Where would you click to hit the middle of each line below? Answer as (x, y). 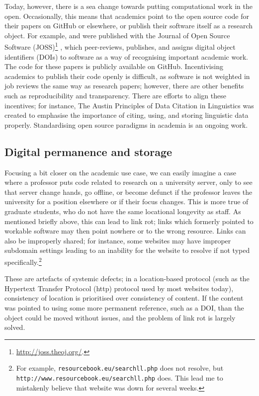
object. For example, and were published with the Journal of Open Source (117, 35)
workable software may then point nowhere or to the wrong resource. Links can (125, 231)
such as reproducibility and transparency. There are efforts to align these (115, 95)
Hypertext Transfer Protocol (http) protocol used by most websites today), (119, 288)
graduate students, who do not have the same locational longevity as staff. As (123, 211)
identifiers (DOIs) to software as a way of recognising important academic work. (126, 56)
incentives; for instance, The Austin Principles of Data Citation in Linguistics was (129, 105)
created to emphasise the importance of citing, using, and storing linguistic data (127, 115)
